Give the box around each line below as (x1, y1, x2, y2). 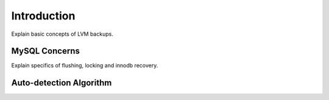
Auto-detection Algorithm (11, 78, 112, 88)
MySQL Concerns (11, 46, 80, 56)
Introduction (11, 9, 76, 22)
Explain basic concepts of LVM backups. (11, 30, 114, 38)
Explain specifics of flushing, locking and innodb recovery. (11, 62, 158, 69)
